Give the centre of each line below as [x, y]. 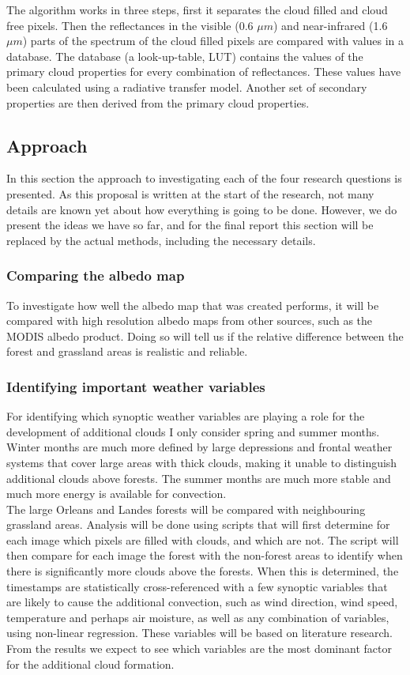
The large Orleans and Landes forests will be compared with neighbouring [186, 509]
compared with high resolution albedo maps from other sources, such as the [190, 321]
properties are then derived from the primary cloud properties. [158, 102]
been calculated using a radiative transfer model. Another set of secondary [187, 87]
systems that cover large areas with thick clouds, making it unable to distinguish [202, 462]
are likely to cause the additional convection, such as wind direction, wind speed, [202, 602]
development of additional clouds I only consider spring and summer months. [193, 431]
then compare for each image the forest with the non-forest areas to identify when [205, 555]
